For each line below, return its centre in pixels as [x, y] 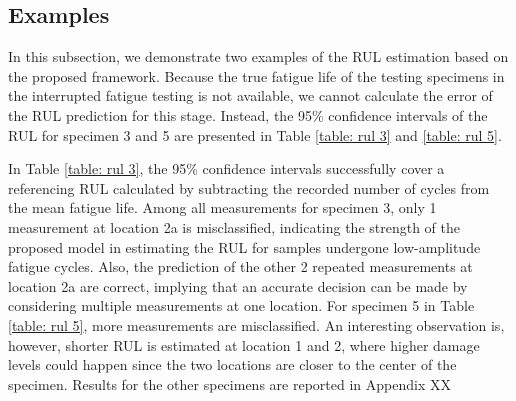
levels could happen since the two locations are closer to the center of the [232, 364]
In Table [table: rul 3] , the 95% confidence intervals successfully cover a [226, 168]
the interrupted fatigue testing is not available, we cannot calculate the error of [250, 95]
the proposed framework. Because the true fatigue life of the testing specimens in [256, 75]
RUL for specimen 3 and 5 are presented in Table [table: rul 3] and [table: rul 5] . [255, 134]
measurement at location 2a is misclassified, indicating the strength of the [234, 226]
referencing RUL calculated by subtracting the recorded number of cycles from [249, 187]
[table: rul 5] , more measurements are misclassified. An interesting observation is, [256, 324]
